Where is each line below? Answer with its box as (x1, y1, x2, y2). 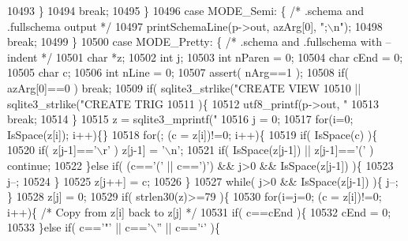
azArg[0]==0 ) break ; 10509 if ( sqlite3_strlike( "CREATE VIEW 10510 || (7, 79, 361, 96)
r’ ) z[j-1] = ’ (103, 141, 165, 158)
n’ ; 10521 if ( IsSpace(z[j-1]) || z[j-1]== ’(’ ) (170, 141, 374, 158)
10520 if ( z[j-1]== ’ (7, 141, 97, 158)
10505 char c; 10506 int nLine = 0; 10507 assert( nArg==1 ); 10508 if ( (7, 64, 349, 81)
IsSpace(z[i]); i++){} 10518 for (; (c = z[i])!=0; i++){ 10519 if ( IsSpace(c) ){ (7, 126, 378, 142)
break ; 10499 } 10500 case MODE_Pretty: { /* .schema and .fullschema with (7, 33, 382, 50)
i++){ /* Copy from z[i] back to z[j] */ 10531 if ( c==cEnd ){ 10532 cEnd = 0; (7, 203, 391, 220)
